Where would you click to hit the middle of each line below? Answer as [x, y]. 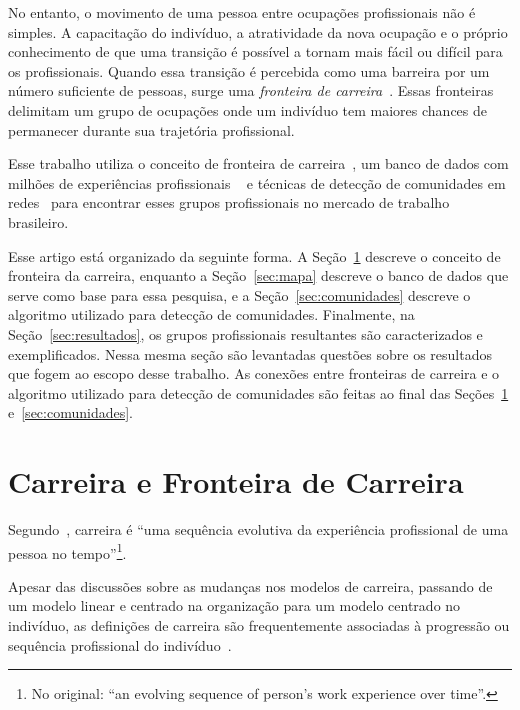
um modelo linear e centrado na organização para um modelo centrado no [234, 605]
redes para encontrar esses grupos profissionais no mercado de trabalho [229, 202]
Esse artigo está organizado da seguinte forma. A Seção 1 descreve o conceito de [254, 255]
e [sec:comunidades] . [70, 412]
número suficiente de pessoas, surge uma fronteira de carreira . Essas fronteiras [251, 90]
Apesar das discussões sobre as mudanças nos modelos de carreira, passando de [250, 585]
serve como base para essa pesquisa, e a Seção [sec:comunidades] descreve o [239, 294]
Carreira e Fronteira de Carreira [236, 481]
